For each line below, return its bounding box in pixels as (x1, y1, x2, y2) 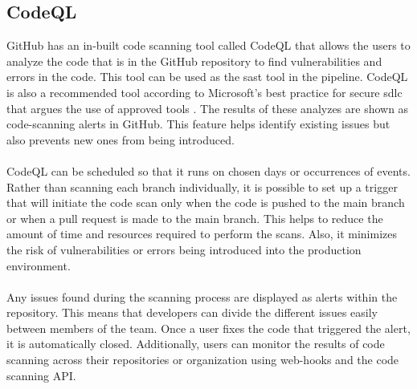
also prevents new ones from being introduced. (6, 131, 235, 148)
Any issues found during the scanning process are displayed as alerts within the (6, 288, 398, 305)
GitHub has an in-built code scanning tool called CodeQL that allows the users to (6, 37, 411, 54)
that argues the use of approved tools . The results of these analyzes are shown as (6, 99, 409, 116)
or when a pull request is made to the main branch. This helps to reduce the (6, 209, 383, 226)
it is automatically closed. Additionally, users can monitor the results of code (6, 335, 385, 352)
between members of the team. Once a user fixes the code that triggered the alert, (6, 319, 411, 336)
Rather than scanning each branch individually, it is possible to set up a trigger (6, 178, 398, 195)
